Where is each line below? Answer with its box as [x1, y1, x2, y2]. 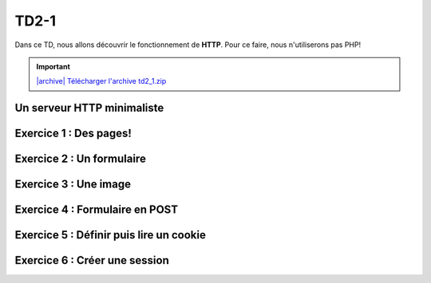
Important [36, 61, 71, 71]
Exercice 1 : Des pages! [14, 127, 132, 140]
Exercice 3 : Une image [14, 178, 132, 191]
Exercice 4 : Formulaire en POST [14, 203, 179, 217]
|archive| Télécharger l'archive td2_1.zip [36, 77, 167, 86]
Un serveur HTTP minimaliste [14, 101, 164, 115]
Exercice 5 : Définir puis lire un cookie [14, 228, 207, 242]
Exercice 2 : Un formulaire [14, 152, 147, 166]
